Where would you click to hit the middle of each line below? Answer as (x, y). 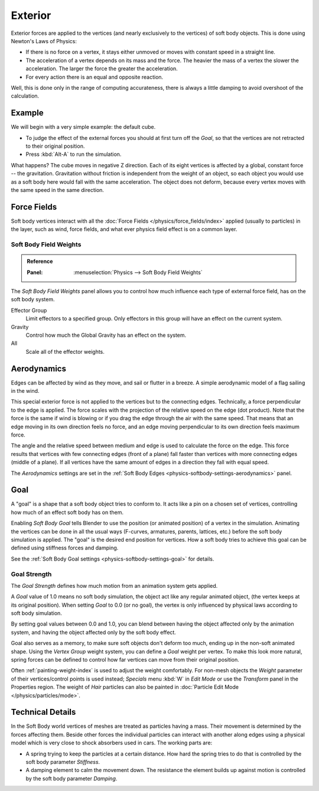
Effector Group (29, 310)
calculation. (25, 96)
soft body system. (33, 300)
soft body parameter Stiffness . (63, 762)
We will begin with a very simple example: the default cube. (83, 127)
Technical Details (43, 712)
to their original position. (55, 146)
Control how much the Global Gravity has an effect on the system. (106, 335)
